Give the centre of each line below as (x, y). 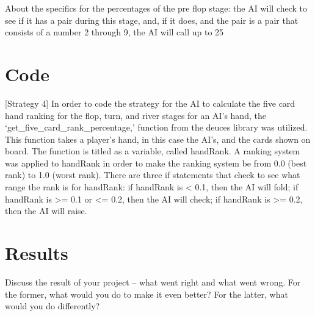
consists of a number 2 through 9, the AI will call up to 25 (114, 32)
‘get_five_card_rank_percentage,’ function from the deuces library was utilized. (156, 127)
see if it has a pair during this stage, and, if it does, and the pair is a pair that (152, 20)
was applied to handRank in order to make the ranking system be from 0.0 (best (156, 163)
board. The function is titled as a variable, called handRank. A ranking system (153, 151)
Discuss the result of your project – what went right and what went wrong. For (153, 282)
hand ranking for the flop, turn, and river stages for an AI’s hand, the (136, 115)
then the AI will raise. (46, 211)
